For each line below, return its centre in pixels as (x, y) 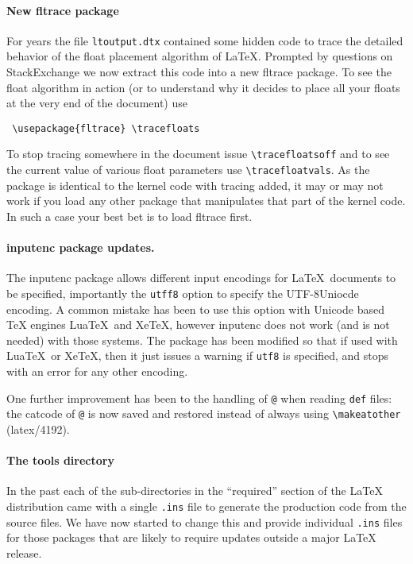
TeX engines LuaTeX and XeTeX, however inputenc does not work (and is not (198, 324)
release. (24, 552)
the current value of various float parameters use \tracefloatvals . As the (188, 170)
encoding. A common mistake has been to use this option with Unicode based (195, 309)
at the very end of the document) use (97, 103)
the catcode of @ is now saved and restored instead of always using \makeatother (204, 413)
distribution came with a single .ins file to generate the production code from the (206, 506)
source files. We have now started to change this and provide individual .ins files (205, 522)
